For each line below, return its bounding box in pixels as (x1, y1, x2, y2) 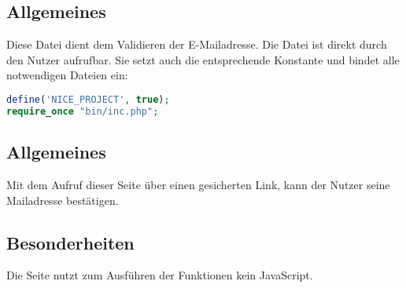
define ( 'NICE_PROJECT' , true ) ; (6, 93, 170, 105)
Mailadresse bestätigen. (6, 191, 119, 208)
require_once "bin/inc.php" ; (6, 105, 159, 117)
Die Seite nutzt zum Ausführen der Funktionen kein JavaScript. (6, 267, 313, 283)
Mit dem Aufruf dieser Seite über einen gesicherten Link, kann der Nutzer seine (6, 176, 390, 192)
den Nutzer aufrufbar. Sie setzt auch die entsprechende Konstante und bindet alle (6, 51, 400, 67)
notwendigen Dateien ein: (6, 67, 128, 83)
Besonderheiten (6, 230, 135, 254)
